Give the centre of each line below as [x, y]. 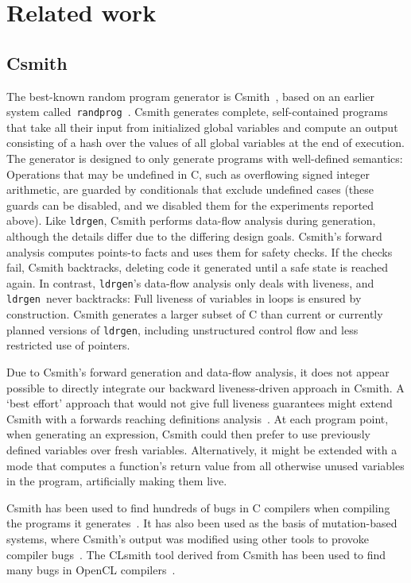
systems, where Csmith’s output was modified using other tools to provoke [188, 538]
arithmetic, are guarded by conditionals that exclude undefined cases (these [190, 189]
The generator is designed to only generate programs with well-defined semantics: [205, 158]
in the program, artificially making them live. [117, 481]
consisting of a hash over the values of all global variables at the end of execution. [205, 143]
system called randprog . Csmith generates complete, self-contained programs [197, 112]
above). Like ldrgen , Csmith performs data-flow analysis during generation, [191, 220]
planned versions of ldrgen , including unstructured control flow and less [182, 329]
